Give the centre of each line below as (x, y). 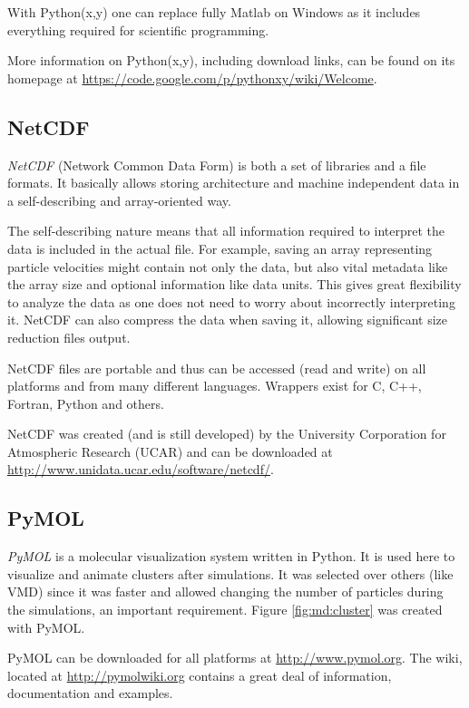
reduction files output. (69, 337)
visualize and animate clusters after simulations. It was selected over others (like (230, 573)
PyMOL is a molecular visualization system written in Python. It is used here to (231, 556)
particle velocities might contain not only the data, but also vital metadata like (228, 266)
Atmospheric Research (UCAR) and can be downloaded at (170, 451)
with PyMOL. (46, 627)
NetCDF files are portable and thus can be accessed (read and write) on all (217, 368)
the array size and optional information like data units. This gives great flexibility (234, 284)
